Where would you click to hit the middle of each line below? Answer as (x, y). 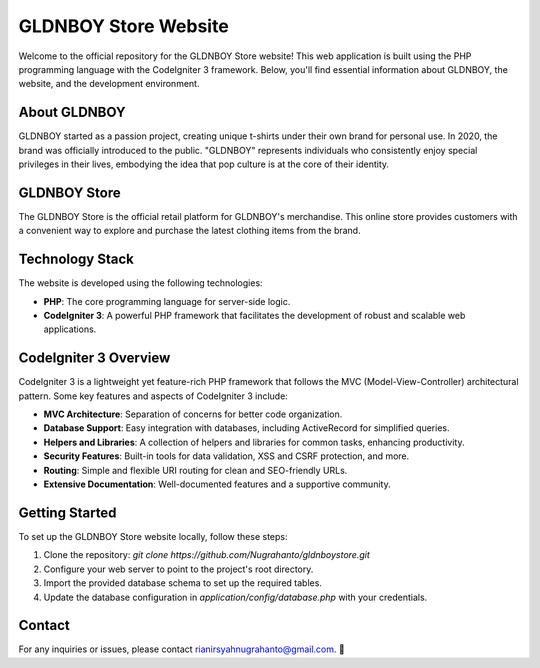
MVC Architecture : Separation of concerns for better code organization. (193, 414)
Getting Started (67, 512)
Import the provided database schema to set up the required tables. (182, 583)
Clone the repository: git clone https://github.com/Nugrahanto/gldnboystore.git (206, 555)
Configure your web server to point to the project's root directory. (178, 569)
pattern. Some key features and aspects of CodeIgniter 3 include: (153, 396)
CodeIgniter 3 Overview (94, 358)
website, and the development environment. (109, 84)
